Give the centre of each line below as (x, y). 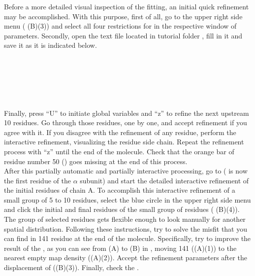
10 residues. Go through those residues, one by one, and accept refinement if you (126, 122)
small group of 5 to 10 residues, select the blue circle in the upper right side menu (127, 199)
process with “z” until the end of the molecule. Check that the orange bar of (119, 151)
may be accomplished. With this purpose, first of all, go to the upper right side (123, 16)
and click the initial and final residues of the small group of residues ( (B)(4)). (122, 209)
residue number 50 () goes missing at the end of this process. (96, 161)
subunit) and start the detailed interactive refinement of (164, 180)
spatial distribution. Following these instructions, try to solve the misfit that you (126, 228)
